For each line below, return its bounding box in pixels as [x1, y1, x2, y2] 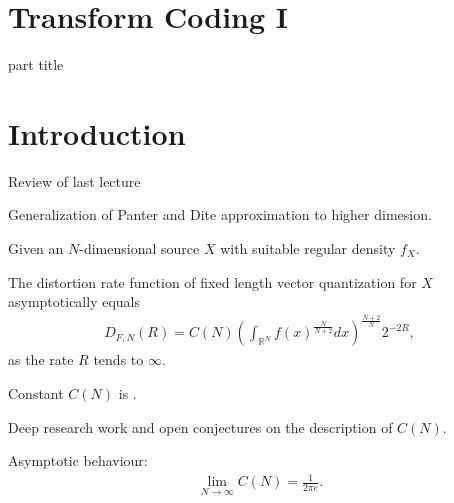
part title [8, 54, 64, 75]
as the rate [8, 349, 74, 370]
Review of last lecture [8, 170, 141, 191]
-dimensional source [79, 238, 200, 259]
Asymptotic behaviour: [8, 450, 148, 471]
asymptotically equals [8, 291, 140, 312]
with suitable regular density [220, 238, 396, 259]
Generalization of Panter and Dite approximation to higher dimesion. [8, 204, 432, 225]
